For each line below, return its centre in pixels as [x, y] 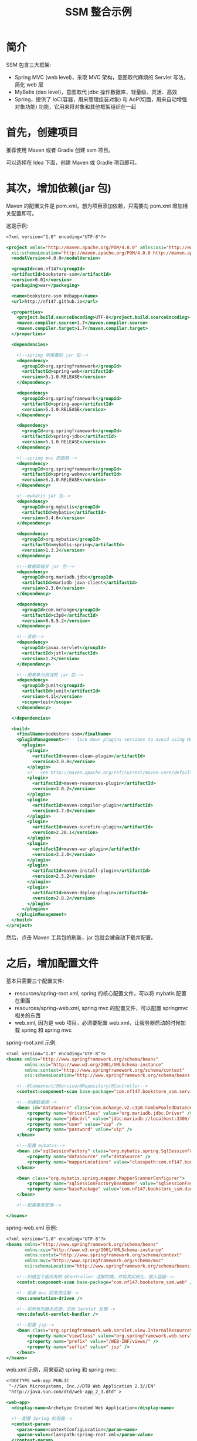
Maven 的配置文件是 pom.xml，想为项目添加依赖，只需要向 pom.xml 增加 [94, 206]
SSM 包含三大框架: [29, 65]
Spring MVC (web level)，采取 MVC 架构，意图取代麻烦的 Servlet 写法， [101, 77]
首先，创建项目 [42, 133]
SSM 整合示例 [98, 12]
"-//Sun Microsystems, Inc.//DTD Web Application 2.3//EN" [82, 1386]
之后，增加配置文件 [52, 963]
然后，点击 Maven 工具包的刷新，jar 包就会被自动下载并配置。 [81, 937]
